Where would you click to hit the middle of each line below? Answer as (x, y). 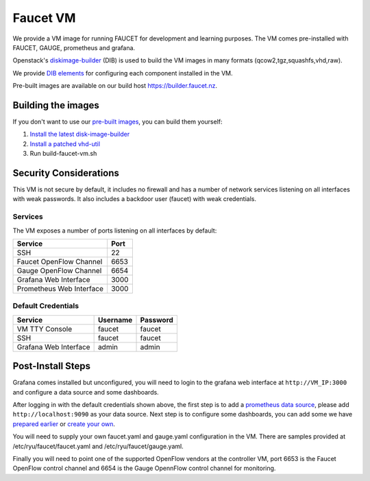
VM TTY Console (45, 329)
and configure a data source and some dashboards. (86, 392)
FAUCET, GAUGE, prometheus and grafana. (74, 47)
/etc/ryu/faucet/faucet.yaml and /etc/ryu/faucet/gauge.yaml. (98, 446)
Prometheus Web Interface (60, 289)
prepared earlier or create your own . (64, 424)
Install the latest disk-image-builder (80, 134)
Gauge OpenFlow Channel (59, 271)
